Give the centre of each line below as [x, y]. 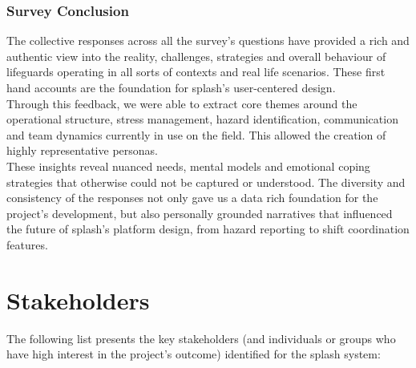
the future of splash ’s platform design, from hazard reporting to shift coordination [208, 229]
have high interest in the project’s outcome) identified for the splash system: [194, 354]
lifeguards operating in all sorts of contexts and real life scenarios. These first [196, 72]
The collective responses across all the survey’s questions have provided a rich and [208, 40]
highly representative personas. [82, 150]
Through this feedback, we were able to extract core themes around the [182, 103]
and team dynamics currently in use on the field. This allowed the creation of [196, 134]
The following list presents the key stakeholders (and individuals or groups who [201, 338]
